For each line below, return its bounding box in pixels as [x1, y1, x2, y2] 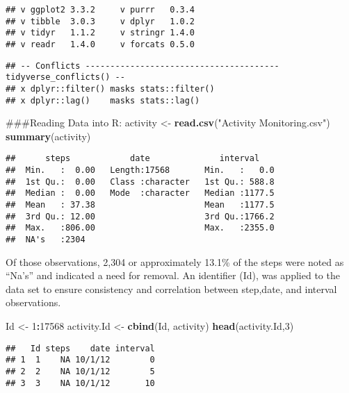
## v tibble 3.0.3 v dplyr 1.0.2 [6, 16, 195, 26]
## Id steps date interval [6, 343, 155, 353]
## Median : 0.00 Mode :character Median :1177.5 [6, 188, 275, 199]
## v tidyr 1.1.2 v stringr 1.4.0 [6, 28, 195, 38]
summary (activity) [6, 128, 91, 143]
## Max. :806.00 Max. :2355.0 [6, 223, 275, 233]
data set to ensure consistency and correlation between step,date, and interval [6, 281, 337, 296]
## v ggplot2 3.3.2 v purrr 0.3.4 [6, 5, 195, 15]
